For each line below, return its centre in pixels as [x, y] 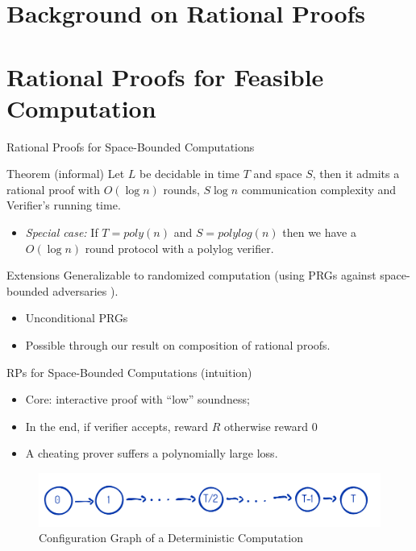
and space [278, 174]
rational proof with [54, 189]
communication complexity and [319, 189]
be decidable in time [189, 174]
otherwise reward [266, 426]
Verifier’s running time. [64, 205]
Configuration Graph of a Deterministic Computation [171, 538]
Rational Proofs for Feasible [165, 76]
